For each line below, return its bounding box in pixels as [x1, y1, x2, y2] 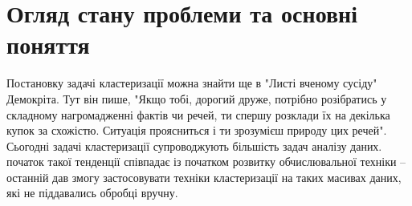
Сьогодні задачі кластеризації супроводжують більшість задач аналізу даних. [6, 137, 382, 154]
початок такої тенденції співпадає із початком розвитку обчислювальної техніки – [6, 153, 406, 170]
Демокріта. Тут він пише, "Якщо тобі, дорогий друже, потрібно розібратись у [6, 90, 387, 107]
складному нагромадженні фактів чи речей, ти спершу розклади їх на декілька [6, 106, 390, 123]
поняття [6, 28, 90, 61]
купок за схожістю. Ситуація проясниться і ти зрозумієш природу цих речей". [6, 122, 387, 139]
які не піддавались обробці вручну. [6, 184, 178, 201]
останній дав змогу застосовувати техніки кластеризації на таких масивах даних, [6, 168, 402, 185]
